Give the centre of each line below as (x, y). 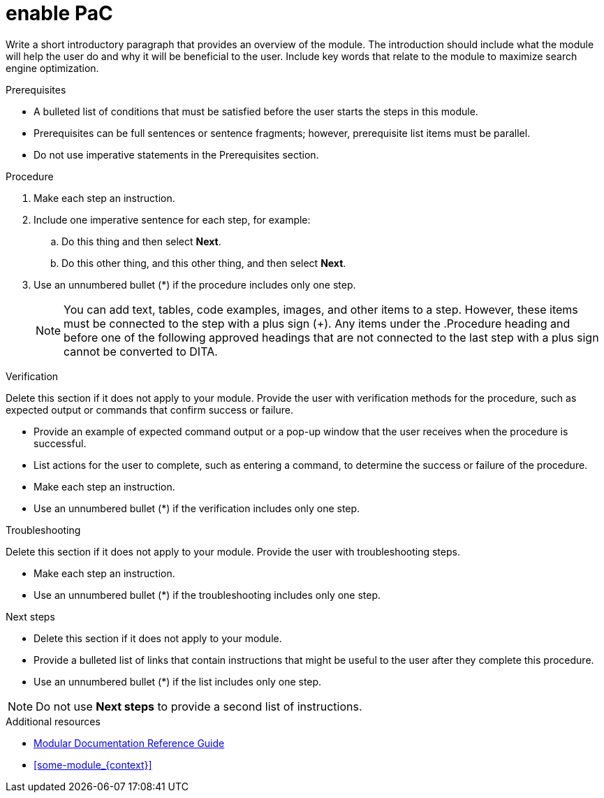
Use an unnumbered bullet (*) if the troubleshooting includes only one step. (207, 595)
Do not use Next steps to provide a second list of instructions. (199, 706)
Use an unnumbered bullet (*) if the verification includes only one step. (197, 508)
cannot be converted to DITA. (141, 351)
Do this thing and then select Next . (141, 241)
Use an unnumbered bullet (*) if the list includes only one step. (178, 681)
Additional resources (53, 721)
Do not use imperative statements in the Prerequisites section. (176, 154)
